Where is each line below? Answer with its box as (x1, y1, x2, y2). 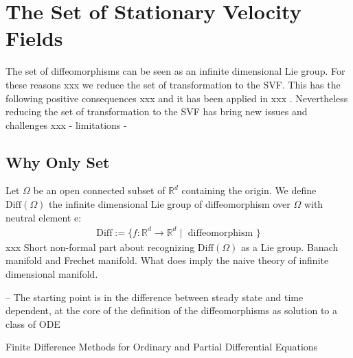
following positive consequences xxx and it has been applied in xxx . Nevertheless (5, 91, 348, 105)
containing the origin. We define (181, 183, 317, 198)
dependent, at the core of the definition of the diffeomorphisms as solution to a (5, 303, 337, 318)
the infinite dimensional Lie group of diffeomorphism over (49, 197, 291, 211)
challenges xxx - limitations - (5, 117, 127, 132)
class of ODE (5, 316, 60, 331)
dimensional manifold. (5, 266, 98, 281)
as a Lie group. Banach (240, 239, 339, 254)
